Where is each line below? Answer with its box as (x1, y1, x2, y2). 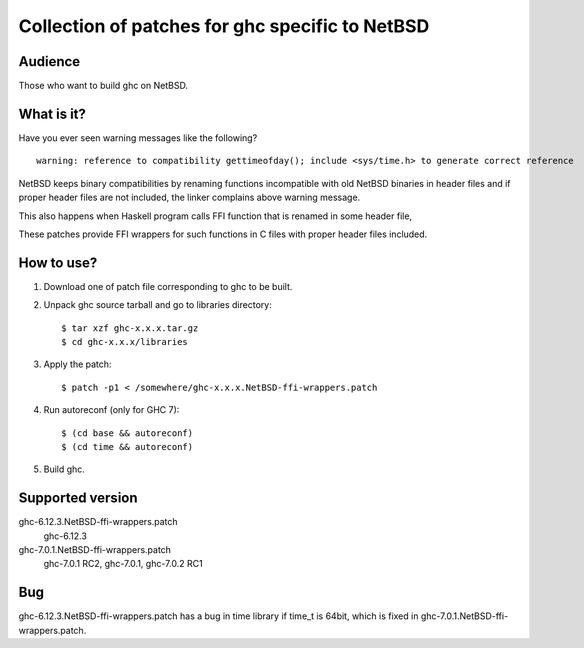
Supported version (18, 490, 139, 507)
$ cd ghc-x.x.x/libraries (61, 336, 189, 347)
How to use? (18, 254, 98, 271)
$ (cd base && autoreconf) (61, 427, 194, 439)
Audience (18, 53, 81, 70)
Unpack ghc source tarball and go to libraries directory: (43, 299, 272, 311)
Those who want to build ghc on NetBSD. (18, 80, 189, 92)
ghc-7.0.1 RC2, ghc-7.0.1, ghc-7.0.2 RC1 (43, 558, 204, 570)
